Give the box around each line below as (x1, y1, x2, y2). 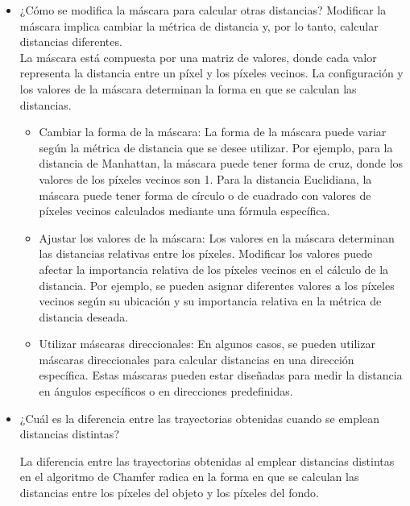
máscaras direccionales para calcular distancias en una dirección (39, 350, 354, 367)
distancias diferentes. (19, 33, 122, 50)
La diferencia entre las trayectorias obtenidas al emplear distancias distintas (19, 452, 395, 469)
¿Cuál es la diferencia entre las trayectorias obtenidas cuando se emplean (19, 409, 379, 426)
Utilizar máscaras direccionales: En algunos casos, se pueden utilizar (39, 335, 375, 352)
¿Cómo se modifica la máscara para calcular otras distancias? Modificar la (19, 2, 387, 18)
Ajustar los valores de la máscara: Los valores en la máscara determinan (39, 229, 395, 246)
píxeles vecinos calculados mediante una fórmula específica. (39, 202, 330, 219)
